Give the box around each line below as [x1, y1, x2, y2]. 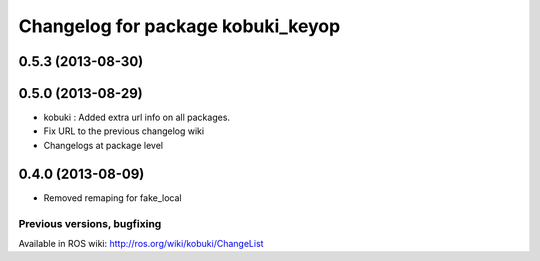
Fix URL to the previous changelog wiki [43, 125, 205, 137]
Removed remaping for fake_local [43, 191, 182, 204]
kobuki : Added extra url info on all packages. [43, 111, 230, 124]
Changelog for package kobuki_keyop [18, 15, 341, 37]
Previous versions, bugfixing [18, 216, 162, 230]
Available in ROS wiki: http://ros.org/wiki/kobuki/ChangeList [18, 237, 264, 249]
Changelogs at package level [43, 139, 164, 151]
